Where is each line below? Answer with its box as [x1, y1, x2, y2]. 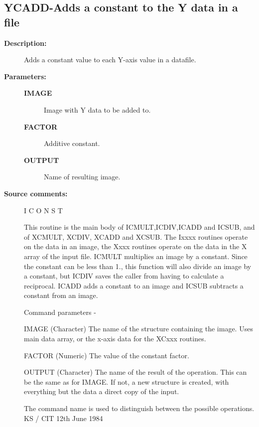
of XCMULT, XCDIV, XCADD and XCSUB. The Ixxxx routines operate [24, 231, 248, 242]
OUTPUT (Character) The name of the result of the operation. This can [24, 367, 247, 377]
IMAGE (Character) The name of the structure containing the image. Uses [24, 323, 253, 334]
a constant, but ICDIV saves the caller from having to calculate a [24, 271, 224, 281]
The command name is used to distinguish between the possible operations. [24, 403, 255, 414]
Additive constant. [44, 138, 100, 148]
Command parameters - [24, 306, 96, 317]
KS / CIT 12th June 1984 [24, 413, 103, 423]
